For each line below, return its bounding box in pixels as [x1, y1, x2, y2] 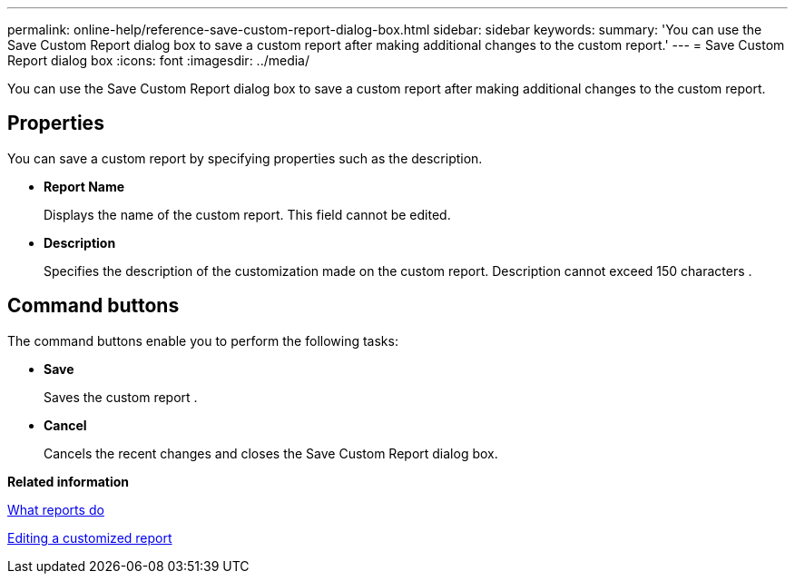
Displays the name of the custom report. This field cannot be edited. [44, 206, 451, 222]
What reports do [7, 501, 104, 517]
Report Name [44, 178, 125, 194]
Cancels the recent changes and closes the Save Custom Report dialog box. [44, 445, 498, 461]
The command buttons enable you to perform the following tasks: [7, 332, 398, 349]
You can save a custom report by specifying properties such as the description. [7, 150, 483, 166]
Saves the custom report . [44, 389, 198, 405]
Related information [7, 473, 130, 489]
